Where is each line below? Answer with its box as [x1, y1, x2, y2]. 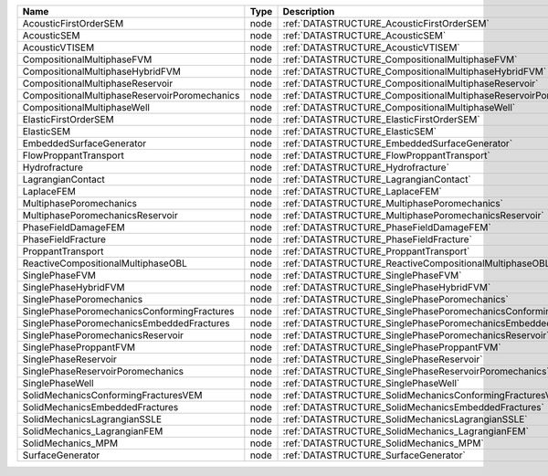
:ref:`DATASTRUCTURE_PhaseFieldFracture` [282, 233, 472, 246]
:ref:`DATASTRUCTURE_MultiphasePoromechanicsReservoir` [282, 209, 544, 221]
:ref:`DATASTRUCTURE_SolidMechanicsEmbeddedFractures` [282, 401, 545, 413]
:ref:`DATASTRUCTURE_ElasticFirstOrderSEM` [282, 113, 480, 125]
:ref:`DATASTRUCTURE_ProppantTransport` [282, 245, 470, 258]
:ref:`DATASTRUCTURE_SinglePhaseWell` [282, 377, 460, 389]
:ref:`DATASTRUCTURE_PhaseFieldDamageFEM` [282, 221, 492, 233]
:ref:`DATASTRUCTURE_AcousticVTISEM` [282, 41, 460, 54]
